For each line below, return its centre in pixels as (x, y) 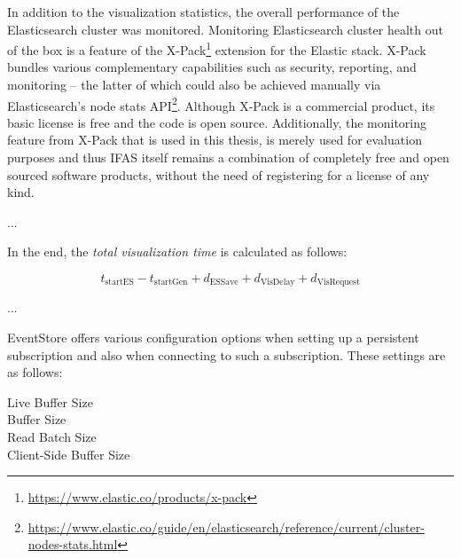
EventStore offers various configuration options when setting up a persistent (213, 338)
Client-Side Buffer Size (69, 454)
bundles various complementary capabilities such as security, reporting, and (212, 67)
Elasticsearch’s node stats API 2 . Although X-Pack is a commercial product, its (221, 104)
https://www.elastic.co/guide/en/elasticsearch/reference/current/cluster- (226, 527)
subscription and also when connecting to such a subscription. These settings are (227, 354)
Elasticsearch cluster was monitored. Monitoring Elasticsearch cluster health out (225, 29)
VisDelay (277, 283)
